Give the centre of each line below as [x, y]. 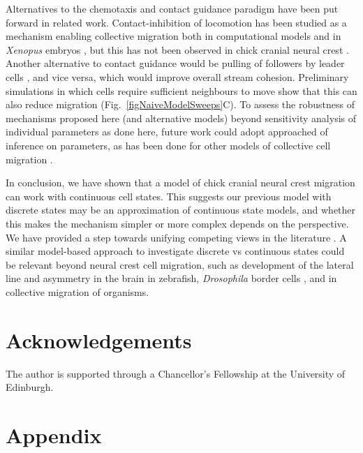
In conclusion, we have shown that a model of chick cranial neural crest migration [180, 183]
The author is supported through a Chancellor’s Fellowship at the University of [176, 373]
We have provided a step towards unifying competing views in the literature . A [176, 237]
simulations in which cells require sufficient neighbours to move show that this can [181, 90]
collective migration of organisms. [77, 291]
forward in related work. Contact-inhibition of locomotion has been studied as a [176, 22]
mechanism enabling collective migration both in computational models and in [173, 36]
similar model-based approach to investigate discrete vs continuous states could [175, 251]
